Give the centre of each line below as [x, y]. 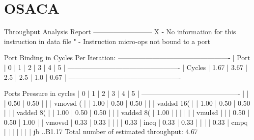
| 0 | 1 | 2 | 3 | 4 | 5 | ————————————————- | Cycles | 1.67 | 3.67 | [126, 67]
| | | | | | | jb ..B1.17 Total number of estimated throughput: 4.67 [101, 131]
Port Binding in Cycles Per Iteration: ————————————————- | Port [127, 58]
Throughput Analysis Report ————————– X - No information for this [120, 32]
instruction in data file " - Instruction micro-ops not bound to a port [107, 41]
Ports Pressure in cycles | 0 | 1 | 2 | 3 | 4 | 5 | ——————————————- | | [126, 93]
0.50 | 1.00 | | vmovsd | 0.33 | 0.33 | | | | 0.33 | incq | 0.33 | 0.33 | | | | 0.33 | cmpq [126, 122]
